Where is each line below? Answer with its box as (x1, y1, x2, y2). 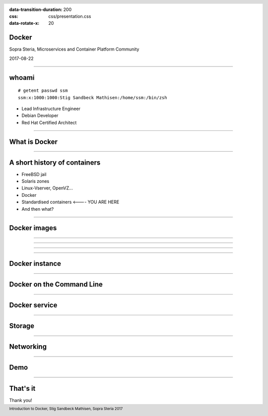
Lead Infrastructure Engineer (21, 106, 80, 112)
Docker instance (9, 259, 62, 268)
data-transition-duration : (9, 6, 63, 12)
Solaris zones (21, 178, 50, 184)
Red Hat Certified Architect (21, 119, 77, 125)
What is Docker (9, 137, 58, 146)
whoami (9, 73, 35, 82)
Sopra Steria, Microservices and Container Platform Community (9, 46, 139, 52)
